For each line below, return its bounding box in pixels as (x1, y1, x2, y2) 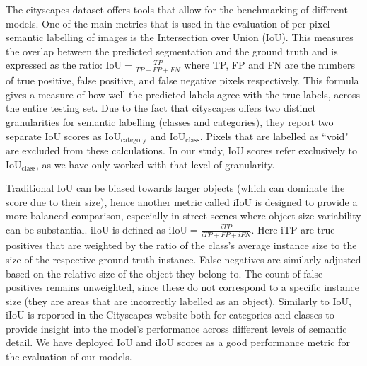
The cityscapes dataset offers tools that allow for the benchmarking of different (6, 2, 348, 16)
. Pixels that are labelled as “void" (199, 128, 349, 143)
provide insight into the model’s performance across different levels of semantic (6, 321, 347, 336)
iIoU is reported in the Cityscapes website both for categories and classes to (6, 307, 334, 322)
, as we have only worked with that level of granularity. (36, 156, 275, 171)
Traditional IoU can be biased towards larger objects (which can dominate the (6, 181, 345, 195)
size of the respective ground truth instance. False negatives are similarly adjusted (6, 251, 361, 266)
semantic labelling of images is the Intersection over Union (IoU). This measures (6, 30, 354, 45)
